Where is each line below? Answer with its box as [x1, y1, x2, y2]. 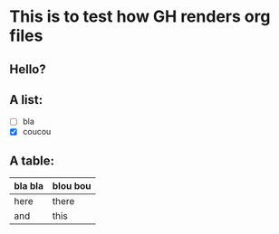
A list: [9, 92, 43, 108]
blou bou [52, 180, 92, 192]
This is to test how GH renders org [9, 6, 271, 27]
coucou [22, 126, 52, 137]
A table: [9, 153, 55, 168]
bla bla [14, 180, 43, 192]
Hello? [9, 61, 47, 77]
